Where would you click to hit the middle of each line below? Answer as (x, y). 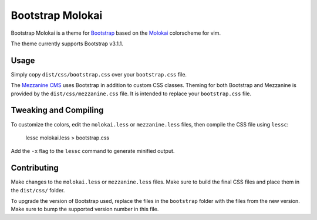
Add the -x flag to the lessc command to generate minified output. (93, 151)
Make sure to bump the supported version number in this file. (85, 209)
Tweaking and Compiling (57, 110)
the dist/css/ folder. (38, 190)
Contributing (35, 168)
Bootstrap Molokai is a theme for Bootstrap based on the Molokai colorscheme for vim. (116, 33)
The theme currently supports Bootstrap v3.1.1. (67, 44)
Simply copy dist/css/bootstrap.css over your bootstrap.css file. (99, 74)
